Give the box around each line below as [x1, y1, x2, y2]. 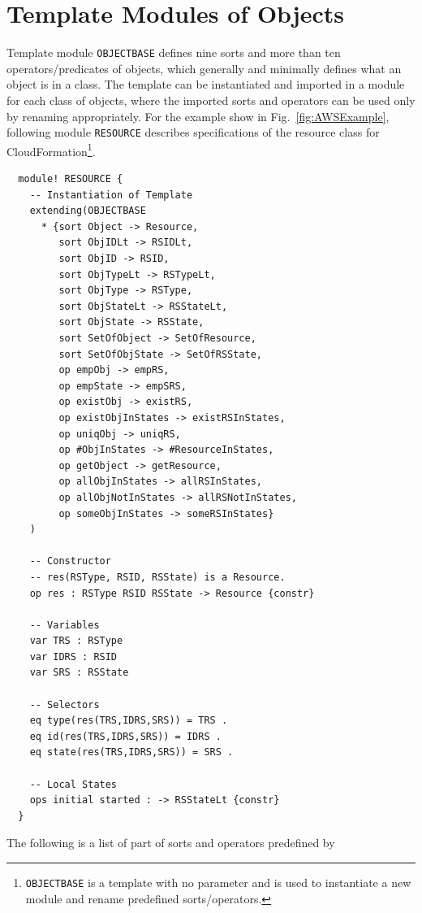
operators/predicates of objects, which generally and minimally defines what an [6, 59, 402, 76]
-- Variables [29, 619, 100, 631]
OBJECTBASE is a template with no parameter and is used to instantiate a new [25, 874, 411, 890]
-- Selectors [29, 698, 100, 711]
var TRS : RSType [29, 635, 123, 647]
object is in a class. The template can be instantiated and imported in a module [6, 76, 405, 93]
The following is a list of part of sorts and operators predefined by [6, 834, 335, 851]
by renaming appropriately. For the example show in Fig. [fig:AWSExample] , [6, 107, 390, 124]
